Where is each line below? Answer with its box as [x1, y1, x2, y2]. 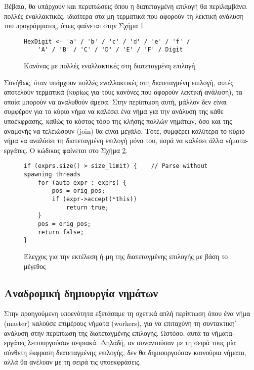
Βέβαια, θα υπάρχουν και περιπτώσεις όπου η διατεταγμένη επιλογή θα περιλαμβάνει [4, 1, 247, 11]
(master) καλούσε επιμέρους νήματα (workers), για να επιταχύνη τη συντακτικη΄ [4, 317, 237, 328]
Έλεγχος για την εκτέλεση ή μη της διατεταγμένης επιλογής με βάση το [24, 251, 228, 261]
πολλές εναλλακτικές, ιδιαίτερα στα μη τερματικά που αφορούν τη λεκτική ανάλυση [4, 10, 244, 21]
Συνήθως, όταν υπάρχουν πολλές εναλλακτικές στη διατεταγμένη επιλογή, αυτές [4, 77, 233, 87]
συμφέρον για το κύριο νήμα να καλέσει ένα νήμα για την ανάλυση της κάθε [4, 106, 224, 116]
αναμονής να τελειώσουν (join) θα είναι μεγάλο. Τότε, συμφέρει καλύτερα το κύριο [4, 125, 245, 136]
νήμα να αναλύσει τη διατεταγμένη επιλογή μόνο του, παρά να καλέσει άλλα [4, 135, 223, 146]
